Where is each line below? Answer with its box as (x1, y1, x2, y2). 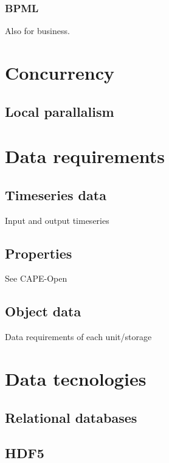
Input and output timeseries (5, 214, 109, 226)
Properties (5, 243, 72, 262)
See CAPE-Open (5, 272, 67, 285)
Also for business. (5, 24, 70, 37)
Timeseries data (5, 185, 106, 204)
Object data (5, 302, 81, 321)
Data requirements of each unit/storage (5, 330, 152, 343)
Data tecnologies (5, 366, 147, 391)
